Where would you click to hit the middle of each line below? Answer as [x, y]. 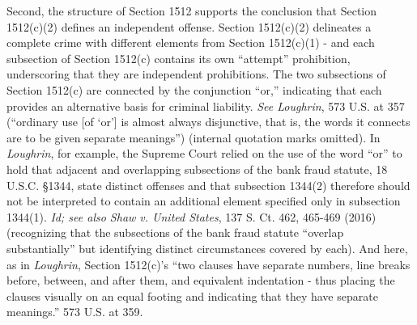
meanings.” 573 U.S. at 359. [75, 312]
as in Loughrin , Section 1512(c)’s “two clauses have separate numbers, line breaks [208, 264]
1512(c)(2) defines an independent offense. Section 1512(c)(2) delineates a [189, 26]
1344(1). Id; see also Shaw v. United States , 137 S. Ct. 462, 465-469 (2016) [191, 216]
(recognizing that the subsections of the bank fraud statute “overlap [175, 232]
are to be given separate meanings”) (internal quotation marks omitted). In [194, 137]
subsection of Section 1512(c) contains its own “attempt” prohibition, [179, 58]
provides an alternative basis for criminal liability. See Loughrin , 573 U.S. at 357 [206, 106]
